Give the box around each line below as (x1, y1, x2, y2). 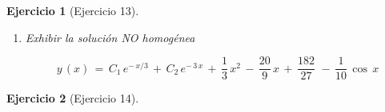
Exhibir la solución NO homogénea (25, 29, 195, 45)
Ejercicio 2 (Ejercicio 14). (6, 90, 139, 106)
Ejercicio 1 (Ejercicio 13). (6, 2, 139, 18)
